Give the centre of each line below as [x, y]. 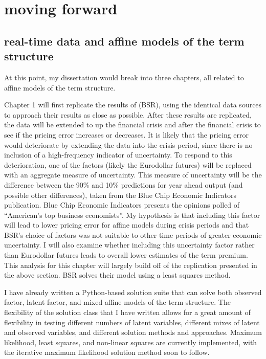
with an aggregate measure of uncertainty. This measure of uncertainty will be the [133, 175]
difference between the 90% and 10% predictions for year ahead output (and [124, 184]
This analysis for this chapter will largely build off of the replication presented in [131, 265]
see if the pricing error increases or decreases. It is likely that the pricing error [127, 134]
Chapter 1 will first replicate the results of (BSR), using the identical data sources [133, 105]
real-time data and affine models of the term [124, 41]
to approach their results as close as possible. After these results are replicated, [128, 114]
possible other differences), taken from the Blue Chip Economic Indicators [120, 195]
